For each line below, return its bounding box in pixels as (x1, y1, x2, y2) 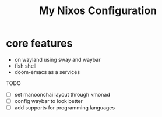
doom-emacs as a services (14, 68, 80, 75)
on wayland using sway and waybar (14, 56, 101, 63)
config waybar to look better (14, 98, 83, 104)
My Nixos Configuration (38, 4, 157, 17)
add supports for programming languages (14, 104, 115, 111)
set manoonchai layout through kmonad (14, 91, 111, 98)
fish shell (14, 62, 37, 69)
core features (6, 37, 73, 50)
